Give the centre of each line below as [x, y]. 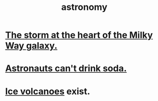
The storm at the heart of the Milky [79, 35]
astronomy [84, 7]
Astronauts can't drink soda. [66, 68]
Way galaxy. [31, 46]
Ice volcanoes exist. [48, 91]
